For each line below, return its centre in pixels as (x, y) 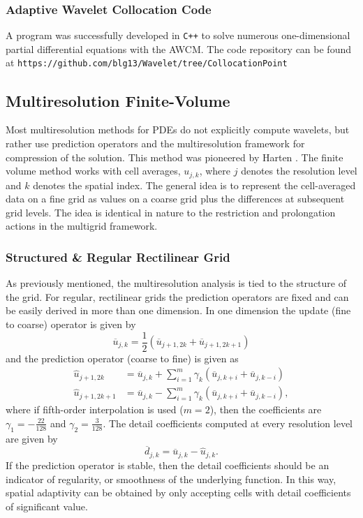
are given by (32, 438)
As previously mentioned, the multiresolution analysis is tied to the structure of (176, 283)
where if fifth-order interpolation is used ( (95, 409)
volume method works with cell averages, (93, 171)
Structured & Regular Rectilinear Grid (118, 257)
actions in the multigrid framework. (82, 226)
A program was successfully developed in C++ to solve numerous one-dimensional (178, 35)
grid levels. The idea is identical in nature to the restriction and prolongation (171, 212)
